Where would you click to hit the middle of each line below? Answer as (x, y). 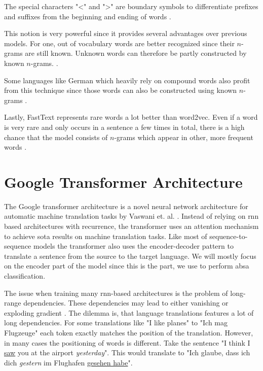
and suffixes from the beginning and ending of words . (88, 16)
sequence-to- (229, 236)
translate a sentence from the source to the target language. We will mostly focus (130, 256)
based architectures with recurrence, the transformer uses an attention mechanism (131, 226)
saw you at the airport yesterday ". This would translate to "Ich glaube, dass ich (127, 352)
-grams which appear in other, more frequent (184, 137)
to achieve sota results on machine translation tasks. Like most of (106, 236)
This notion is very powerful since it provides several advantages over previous (126, 33)
